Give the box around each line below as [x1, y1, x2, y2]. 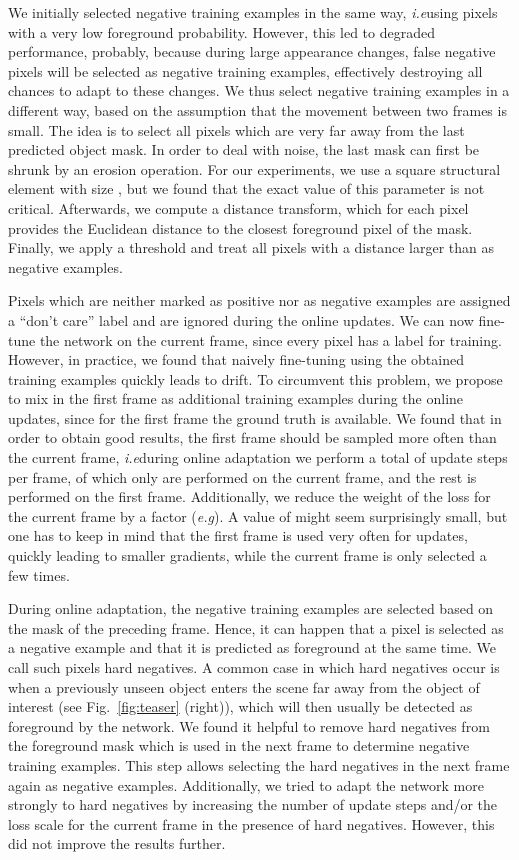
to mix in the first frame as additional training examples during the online [8, 388, 464, 409]
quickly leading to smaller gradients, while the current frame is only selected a [8, 545, 487, 566]
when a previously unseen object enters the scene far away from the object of [8, 676, 480, 697]
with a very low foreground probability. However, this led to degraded [8, 21, 435, 42]
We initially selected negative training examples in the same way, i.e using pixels [8, 2, 498, 22]
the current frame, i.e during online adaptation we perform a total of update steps [8, 447, 508, 468]
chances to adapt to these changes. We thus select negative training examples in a [8, 80, 510, 101]
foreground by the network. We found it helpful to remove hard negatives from [8, 715, 490, 736]
